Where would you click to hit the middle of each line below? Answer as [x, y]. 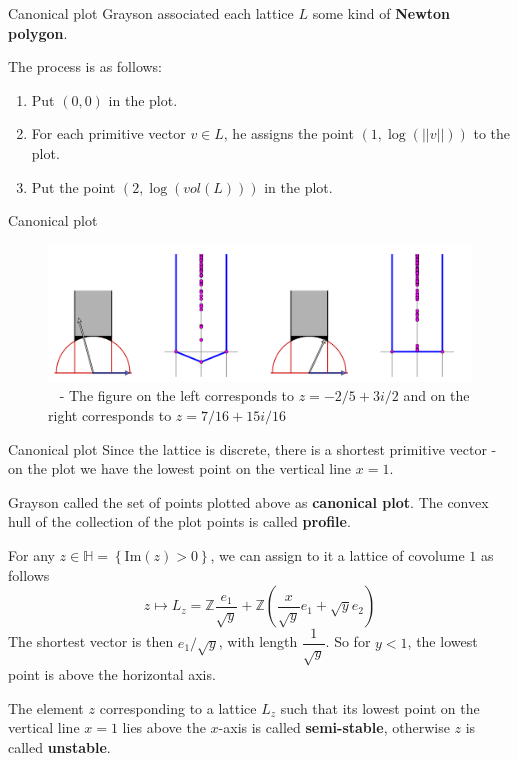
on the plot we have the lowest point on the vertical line [180, 468]
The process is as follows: [85, 66]
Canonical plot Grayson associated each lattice [151, 13]
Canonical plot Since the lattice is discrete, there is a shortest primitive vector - [252, 448]
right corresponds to [110, 414]
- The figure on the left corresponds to [177, 395]
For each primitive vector [108, 133]
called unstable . [59, 746]
